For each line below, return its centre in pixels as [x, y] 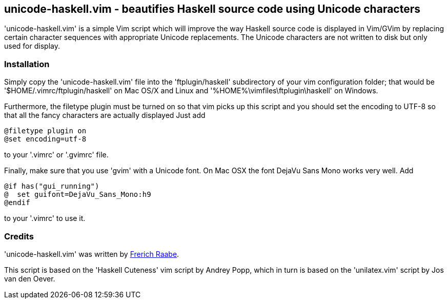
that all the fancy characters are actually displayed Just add [105, 115]
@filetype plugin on [45, 131]
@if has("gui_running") [52, 186]
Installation [27, 64]
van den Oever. [30, 278]
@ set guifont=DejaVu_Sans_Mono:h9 [78, 195]
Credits [19, 236]
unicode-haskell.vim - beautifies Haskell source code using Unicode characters [212, 9]
